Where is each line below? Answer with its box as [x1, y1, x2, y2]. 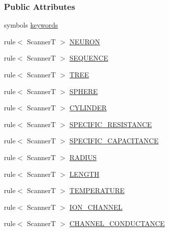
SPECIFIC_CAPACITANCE [69, 135, 159, 146]
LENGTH [69, 168, 100, 179]
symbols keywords [4, 20, 58, 30]
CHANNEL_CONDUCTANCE [69, 218, 165, 229]
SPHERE [69, 86, 98, 96]
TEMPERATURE [69, 185, 125, 196]
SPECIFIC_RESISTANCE [69, 119, 152, 129]
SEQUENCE [69, 53, 108, 63]
